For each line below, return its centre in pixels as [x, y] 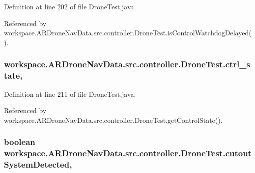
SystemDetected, [38, 164]
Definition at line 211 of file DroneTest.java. [70, 94]
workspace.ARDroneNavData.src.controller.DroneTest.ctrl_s [127, 64]
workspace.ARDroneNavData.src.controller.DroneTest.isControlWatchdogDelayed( [128, 33]
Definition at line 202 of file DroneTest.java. [70, 6]
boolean [20, 142]
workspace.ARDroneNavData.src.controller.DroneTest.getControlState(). [113, 120]
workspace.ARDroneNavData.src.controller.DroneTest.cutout [128, 153]
